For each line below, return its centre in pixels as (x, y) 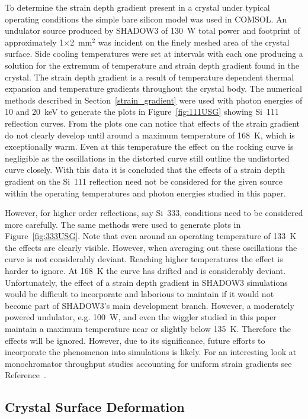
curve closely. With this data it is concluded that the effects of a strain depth (145, 170)
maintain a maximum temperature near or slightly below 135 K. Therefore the (148, 329)
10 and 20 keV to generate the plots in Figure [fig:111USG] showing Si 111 (142, 112)
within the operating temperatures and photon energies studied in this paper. (145, 193)
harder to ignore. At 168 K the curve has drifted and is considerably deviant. (145, 271)
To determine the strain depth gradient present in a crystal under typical (137, 7)
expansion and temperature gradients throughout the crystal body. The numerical (153, 88)
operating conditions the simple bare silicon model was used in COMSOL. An (146, 19)
